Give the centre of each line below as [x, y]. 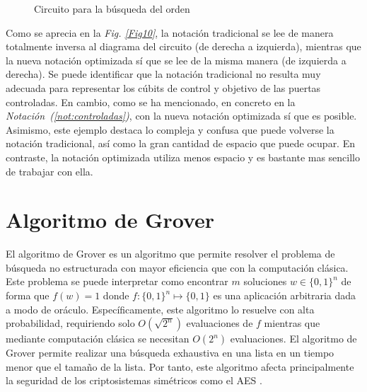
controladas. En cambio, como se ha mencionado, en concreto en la [151, 102]
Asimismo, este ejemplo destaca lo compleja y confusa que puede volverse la [170, 129]
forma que [28, 295]
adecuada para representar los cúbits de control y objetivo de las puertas [163, 87]
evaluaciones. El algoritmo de [293, 339]
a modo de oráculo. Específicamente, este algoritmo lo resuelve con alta [160, 309]
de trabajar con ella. [49, 171]
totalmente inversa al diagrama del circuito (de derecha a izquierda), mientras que [183, 46]
